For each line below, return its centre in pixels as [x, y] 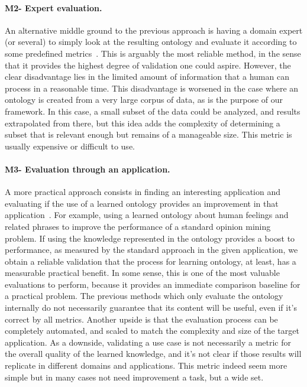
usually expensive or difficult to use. [70, 146]
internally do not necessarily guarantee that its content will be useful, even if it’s [151, 308]
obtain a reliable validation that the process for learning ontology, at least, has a [151, 261]
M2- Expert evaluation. [54, 7]
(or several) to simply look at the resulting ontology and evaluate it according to [151, 42]
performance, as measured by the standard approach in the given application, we [151, 250]
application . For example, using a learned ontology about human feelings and [147, 215]
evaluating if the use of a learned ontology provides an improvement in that [142, 203]
